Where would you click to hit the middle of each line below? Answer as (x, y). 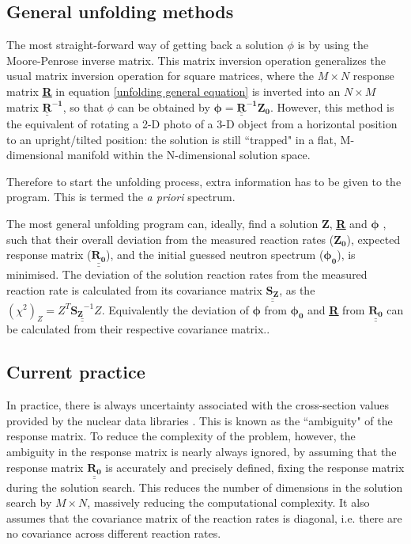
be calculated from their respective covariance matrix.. (138, 329)
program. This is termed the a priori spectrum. (121, 197)
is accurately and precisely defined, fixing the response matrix (255, 467)
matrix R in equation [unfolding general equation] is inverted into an (173, 91)
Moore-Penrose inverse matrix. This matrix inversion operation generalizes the (196, 60)
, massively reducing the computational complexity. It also (228, 502)
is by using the (333, 45)
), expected (373, 239)
